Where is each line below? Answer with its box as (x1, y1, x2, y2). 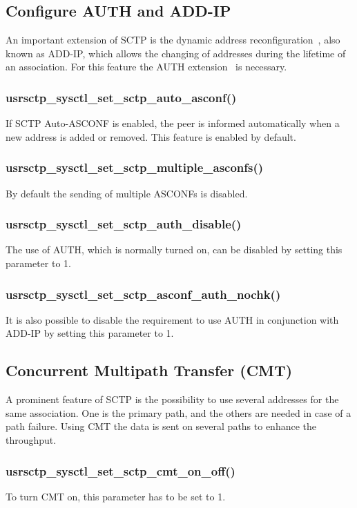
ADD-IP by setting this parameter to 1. (6, 326, 174, 340)
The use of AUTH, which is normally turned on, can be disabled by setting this (6, 242, 342, 257)
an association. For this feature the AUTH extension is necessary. (6, 59, 287, 74)
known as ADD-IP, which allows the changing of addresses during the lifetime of (6, 46, 346, 60)
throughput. (6, 433, 57, 447)
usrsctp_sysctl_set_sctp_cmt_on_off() (6, 462, 235, 479)
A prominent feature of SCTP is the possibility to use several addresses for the (6, 392, 339, 407)
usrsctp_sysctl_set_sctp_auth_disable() (6, 215, 242, 233)
